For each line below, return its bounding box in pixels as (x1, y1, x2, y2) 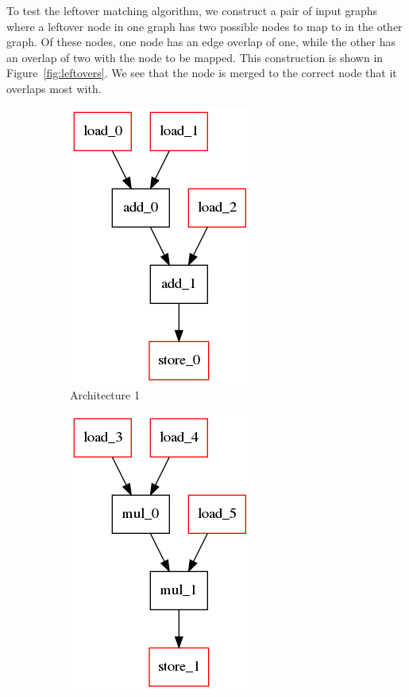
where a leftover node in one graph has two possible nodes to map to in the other (6, 18, 403, 34)
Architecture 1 (70, 387, 140, 403)
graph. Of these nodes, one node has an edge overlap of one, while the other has (6, 33, 396, 50)
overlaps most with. (6, 80, 102, 96)
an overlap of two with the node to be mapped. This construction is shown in (6, 49, 384, 65)
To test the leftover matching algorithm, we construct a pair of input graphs (6, 2, 378, 18)
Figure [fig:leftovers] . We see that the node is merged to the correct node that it (6, 64, 397, 81)
